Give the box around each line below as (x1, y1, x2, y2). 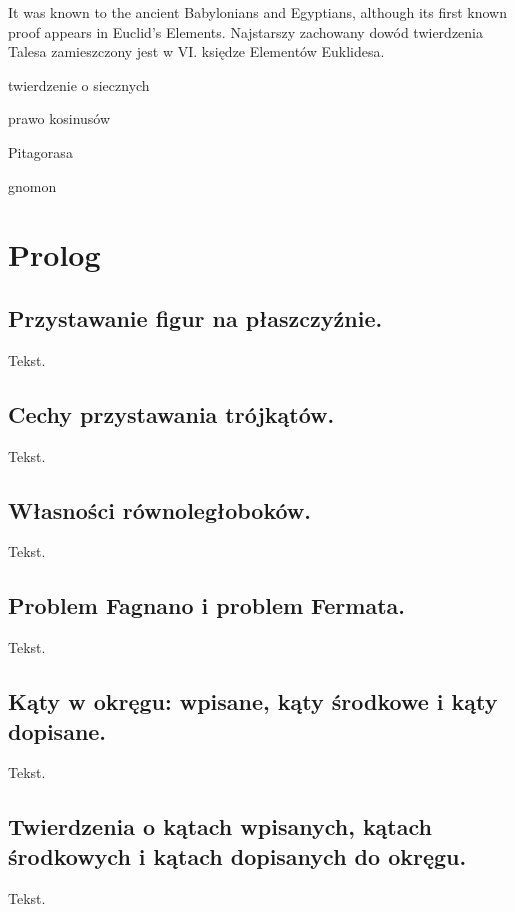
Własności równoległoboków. (8, 494, 312, 525)
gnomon (8, 175, 57, 196)
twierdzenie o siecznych (8, 74, 150, 95)
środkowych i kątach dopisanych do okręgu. (8, 840, 467, 871)
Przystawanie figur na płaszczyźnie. (8, 302, 383, 333)
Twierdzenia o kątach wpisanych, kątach (8, 811, 432, 842)
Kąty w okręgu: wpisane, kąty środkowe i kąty (8, 686, 498, 717)
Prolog (8, 234, 101, 275)
